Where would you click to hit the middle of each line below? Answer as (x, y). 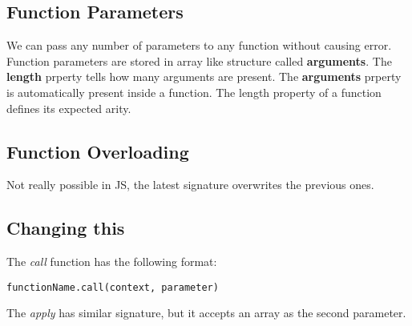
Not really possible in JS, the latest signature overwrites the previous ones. (190, 185)
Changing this (66, 228)
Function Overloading (98, 151)
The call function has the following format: (112, 262)
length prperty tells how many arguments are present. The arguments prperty (204, 76)
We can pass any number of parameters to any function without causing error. (199, 45)
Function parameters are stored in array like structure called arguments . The (199, 60)
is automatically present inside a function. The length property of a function (194, 92)
